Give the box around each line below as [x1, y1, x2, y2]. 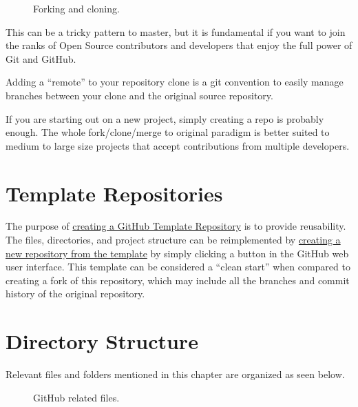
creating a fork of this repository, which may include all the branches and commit [6, 272, 350, 287]
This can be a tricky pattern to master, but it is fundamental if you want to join [6, 24, 346, 39]
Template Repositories [6, 179, 223, 207]
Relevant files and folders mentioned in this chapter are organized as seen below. [6, 367, 345, 381]
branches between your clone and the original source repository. [6, 88, 273, 102]
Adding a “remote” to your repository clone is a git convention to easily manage [6, 75, 344, 89]
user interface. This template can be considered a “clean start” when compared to [6, 259, 350, 274]
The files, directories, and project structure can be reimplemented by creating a [6, 232, 341, 247]
